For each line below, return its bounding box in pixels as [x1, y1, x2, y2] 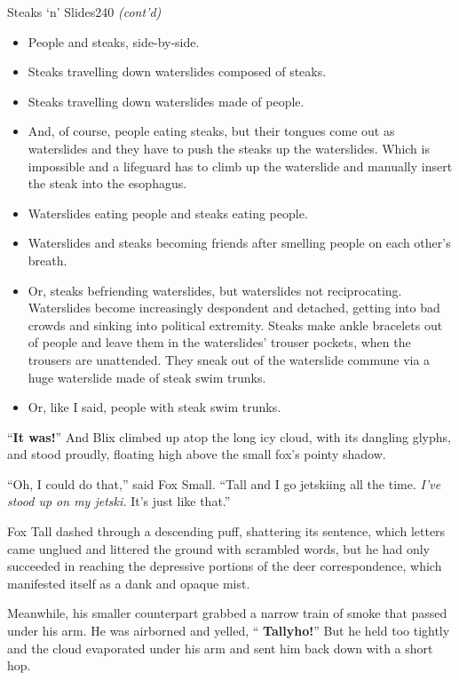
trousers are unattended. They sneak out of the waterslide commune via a [28, 350, 431, 368]
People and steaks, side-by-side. [28, 32, 200, 51]
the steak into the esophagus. [28, 174, 187, 193]
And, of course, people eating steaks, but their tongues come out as [28, 122, 395, 140]
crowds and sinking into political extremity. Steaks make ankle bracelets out [28, 315, 443, 334]
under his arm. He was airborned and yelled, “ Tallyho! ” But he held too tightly [7, 621, 450, 640]
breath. [28, 250, 67, 269]
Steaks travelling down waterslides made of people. [28, 91, 305, 110]
